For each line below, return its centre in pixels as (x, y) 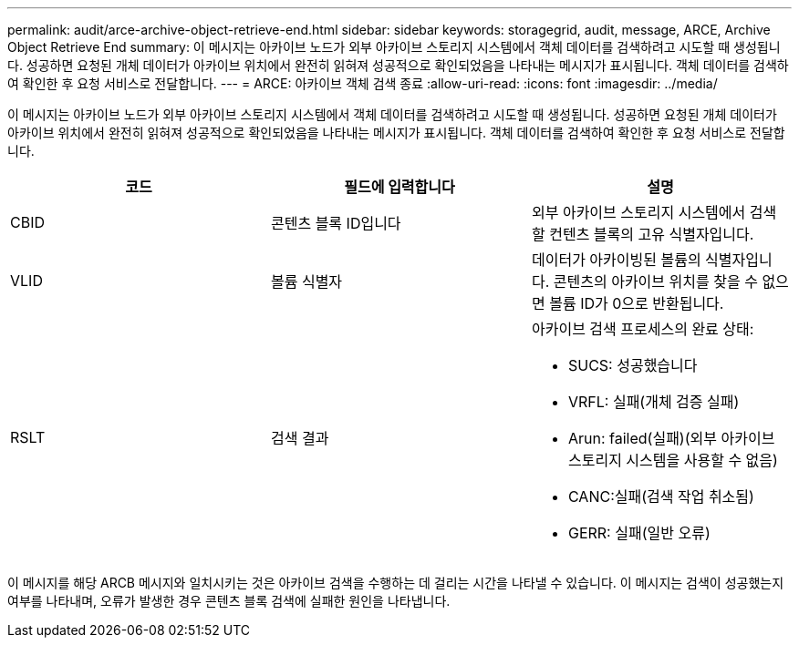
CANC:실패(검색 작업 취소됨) (661, 497)
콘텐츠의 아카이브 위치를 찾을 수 (655, 282)
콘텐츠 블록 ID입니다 (336, 223)
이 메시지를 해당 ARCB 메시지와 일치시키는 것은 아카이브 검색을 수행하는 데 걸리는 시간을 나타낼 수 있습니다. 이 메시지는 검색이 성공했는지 (396, 583)
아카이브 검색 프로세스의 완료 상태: (643, 329)
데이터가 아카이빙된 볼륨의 (616, 260)
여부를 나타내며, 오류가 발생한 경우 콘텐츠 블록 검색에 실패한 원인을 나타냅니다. (229, 601)
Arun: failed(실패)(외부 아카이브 (671, 438)
